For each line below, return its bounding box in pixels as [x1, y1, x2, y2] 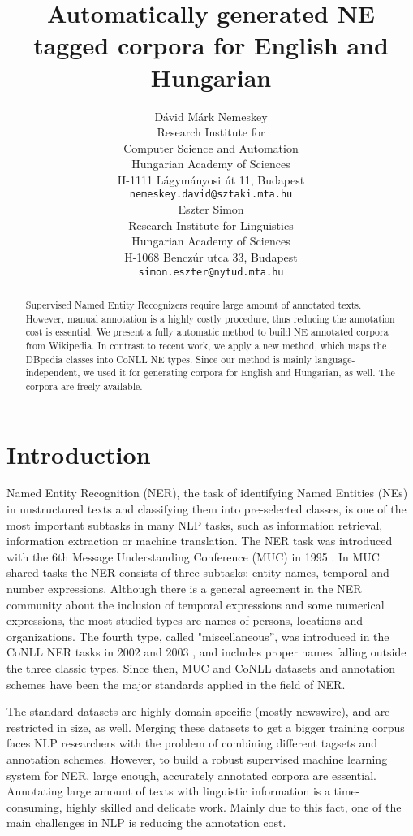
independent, [25, 366, 80, 379]
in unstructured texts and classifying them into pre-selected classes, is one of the [6, 500, 407, 518]
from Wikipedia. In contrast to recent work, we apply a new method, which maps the [25, 338, 387, 352]
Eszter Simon [178, 201, 244, 218]
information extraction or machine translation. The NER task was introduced [6, 532, 393, 549]
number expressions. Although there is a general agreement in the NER [6, 580, 362, 597]
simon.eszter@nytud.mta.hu [138, 266, 284, 278]
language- [315, 352, 355, 366]
